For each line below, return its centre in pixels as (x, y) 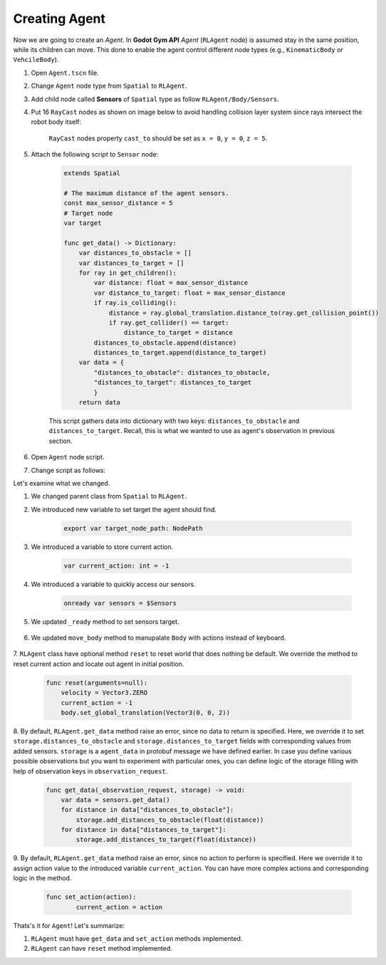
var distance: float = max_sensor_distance (171, 283)
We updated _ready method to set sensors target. (105, 621)
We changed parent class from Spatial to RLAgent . (109, 496)
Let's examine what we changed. (62, 483)
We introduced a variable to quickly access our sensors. (113, 584)
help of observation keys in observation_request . (90, 771)
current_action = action (119, 907)
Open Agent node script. (68, 457)
